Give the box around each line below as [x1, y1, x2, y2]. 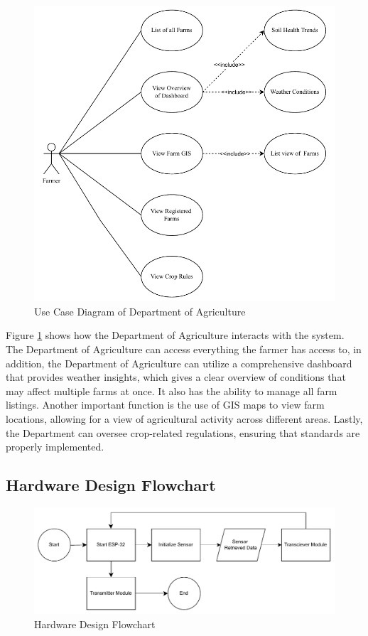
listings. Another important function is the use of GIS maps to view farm [6, 397, 325, 412]
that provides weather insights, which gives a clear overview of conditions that [6, 370, 346, 384]
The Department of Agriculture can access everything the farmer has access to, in [6, 342, 362, 357]
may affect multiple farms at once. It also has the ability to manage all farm [6, 383, 337, 398]
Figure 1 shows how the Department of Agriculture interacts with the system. [6, 328, 345, 343]
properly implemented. [6, 439, 104, 454]
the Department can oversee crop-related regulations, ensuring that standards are [6, 425, 360, 440]
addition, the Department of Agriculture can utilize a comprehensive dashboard [6, 355, 352, 370]
